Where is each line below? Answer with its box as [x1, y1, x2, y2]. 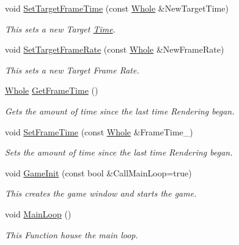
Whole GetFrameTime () [5, 84, 98, 97]
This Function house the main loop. [5, 228, 138, 241]
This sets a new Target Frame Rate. [5, 63, 139, 76]
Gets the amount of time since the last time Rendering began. [5, 104, 235, 117]
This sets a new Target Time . [5, 22, 116, 35]
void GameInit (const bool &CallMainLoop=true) [5, 166, 192, 179]
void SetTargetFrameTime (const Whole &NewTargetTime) [5, 2, 229, 14]
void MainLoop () [5, 207, 72, 220]
